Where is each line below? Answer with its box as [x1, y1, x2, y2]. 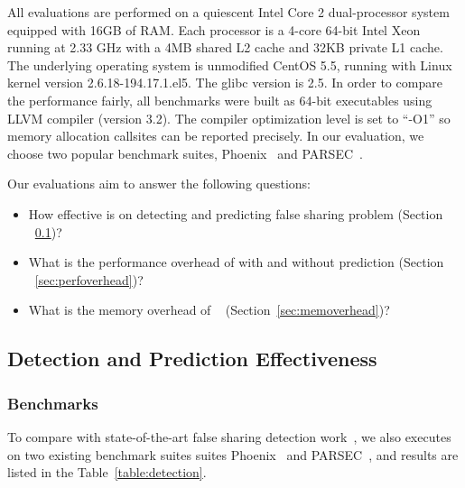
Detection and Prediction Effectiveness [7, 345, 377, 373]
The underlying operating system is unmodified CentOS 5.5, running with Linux [7, 55, 452, 74]
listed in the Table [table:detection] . [7, 463, 207, 482]
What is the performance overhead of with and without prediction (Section [28, 253, 444, 272]
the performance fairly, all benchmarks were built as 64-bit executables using [7, 90, 432, 109]
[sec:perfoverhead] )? [34, 270, 144, 289]
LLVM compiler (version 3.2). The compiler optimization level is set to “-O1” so [7, 108, 451, 127]
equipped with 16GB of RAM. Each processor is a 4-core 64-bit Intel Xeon [7, 20, 421, 39]
